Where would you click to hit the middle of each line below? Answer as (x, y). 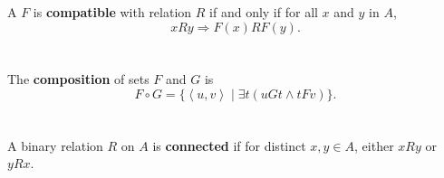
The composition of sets (78, 78)
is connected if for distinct (229, 145)
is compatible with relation (112, 12)
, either (374, 145)
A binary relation (55, 145)
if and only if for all (264, 12)
